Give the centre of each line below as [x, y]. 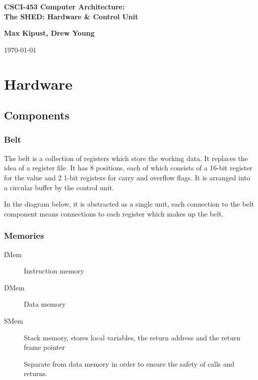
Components [37, 115]
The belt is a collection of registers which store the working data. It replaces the [126, 158]
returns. [36, 373]
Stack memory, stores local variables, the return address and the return [132, 337]
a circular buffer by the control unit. [59, 187]
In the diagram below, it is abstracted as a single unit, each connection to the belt [129, 204]
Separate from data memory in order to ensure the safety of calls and [129, 363]
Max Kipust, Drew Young [49, 33]
